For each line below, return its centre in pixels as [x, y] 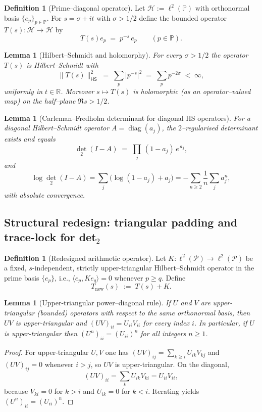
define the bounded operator [183, 17]
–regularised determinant [220, 128]
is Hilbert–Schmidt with [62, 65]
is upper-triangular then [41, 333]
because [16, 391]
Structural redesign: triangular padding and [121, 222]
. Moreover [77, 91]
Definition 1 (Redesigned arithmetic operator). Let [85, 258]
